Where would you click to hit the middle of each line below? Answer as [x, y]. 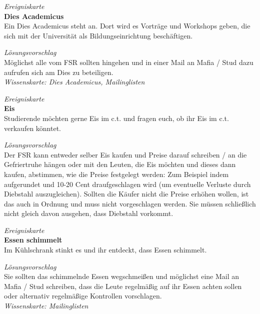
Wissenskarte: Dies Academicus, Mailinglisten [74, 82]
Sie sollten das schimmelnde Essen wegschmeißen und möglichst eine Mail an [122, 276]
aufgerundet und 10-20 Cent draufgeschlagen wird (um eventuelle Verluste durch [127, 184]
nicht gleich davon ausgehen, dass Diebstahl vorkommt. [89, 213]
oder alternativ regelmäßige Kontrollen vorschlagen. [83, 296]
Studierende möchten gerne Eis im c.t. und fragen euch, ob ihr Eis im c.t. [116, 118]
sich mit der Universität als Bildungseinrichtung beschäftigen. [98, 35]
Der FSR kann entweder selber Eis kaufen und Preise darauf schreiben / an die [125, 154]
